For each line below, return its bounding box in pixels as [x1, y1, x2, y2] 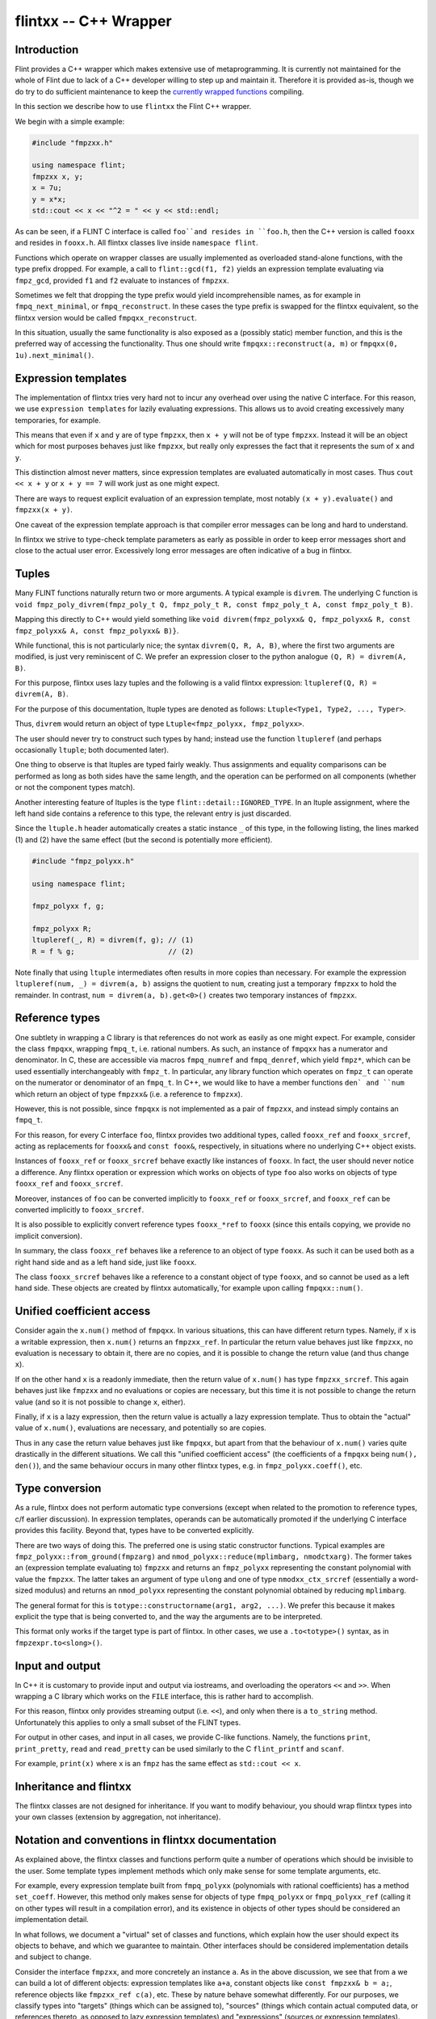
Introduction [15, 43, 79, 57]
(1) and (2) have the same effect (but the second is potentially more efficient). [15, 834, 273, 844]
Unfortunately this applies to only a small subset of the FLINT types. [15, 1717, 241, 1727]
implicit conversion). [15, 1231, 82, 1240]
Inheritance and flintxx [15, 1779, 132, 1793]
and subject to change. [15, 1952, 92, 1962]
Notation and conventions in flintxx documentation [15, 1833, 277, 1847]
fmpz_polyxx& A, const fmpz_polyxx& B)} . [15, 626, 179, 636]
